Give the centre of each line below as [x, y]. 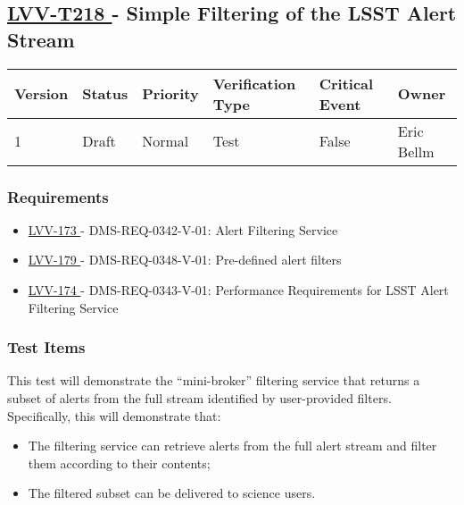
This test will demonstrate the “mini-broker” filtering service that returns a [214, 380]
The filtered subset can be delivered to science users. [172, 493]
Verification [254, 83]
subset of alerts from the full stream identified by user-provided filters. [199, 398]
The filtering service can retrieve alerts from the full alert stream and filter [232, 446]
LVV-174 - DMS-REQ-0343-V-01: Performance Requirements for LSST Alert [238, 290]
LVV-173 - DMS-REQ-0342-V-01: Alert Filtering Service [183, 229]
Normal [166, 141]
